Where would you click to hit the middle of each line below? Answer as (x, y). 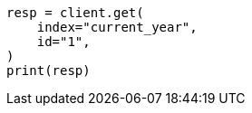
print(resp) (48, 71)
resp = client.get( (75, 13)
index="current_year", (117, 27)
